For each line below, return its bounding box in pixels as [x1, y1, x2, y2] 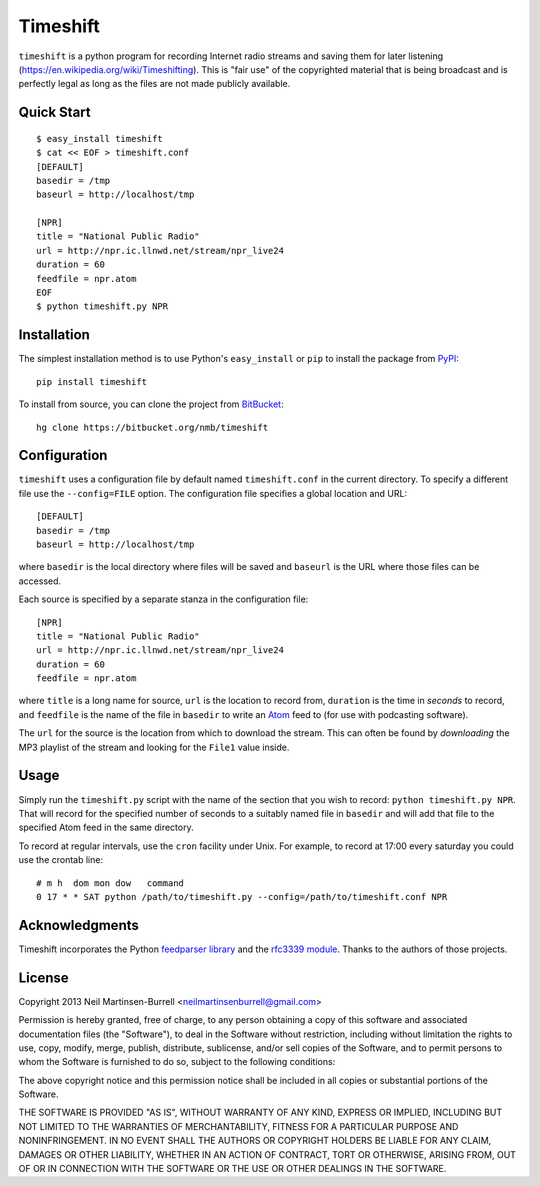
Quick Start [18, 104, 91, 121]
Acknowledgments [18, 916, 140, 934]
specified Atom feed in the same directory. [18, 821, 194, 834]
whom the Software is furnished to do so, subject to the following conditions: [18, 1056, 336, 1068]
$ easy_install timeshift [36, 133, 164, 144]
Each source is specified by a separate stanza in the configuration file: [18, 593, 309, 605]
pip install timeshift [36, 376, 148, 387]
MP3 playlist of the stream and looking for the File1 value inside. [18, 741, 290, 753]
